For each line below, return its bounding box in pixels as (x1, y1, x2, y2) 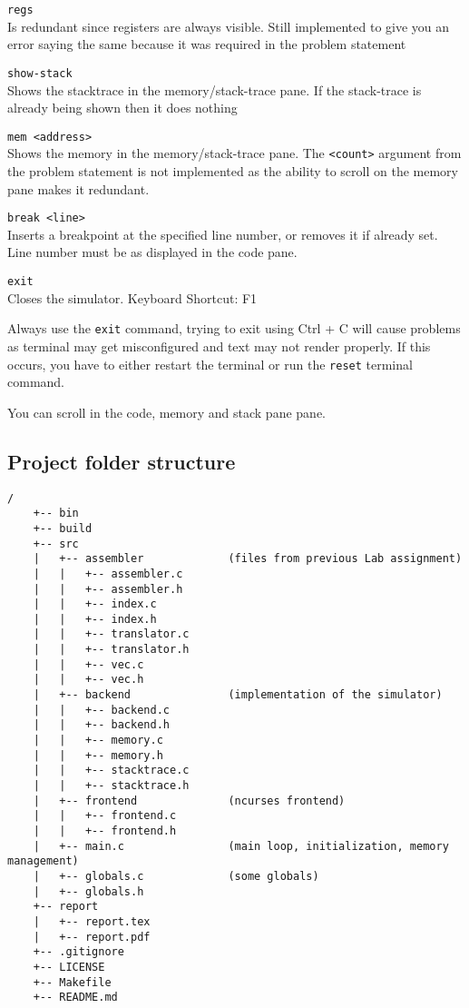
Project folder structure (7, 447, 236, 475)
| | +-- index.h (33, 612, 157, 626)
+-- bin (33, 507, 79, 520)
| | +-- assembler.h (33, 582, 183, 596)
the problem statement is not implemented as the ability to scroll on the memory (7, 162, 458, 180)
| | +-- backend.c (33, 703, 170, 716)
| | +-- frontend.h (33, 825, 177, 838)
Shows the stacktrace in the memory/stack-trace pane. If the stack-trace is (7, 80, 422, 99)
